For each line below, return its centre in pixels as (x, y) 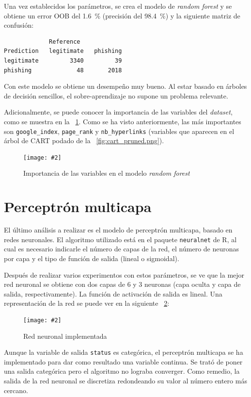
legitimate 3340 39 (63, 60)
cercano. (16, 390)
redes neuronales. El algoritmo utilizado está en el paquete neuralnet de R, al (120, 239)
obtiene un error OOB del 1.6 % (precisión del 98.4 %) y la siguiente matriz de (122, 15)
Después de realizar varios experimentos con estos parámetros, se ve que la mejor (124, 274)
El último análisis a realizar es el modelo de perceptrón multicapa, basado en (118, 230)
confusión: (19, 25)
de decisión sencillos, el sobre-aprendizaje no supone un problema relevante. (116, 95)
